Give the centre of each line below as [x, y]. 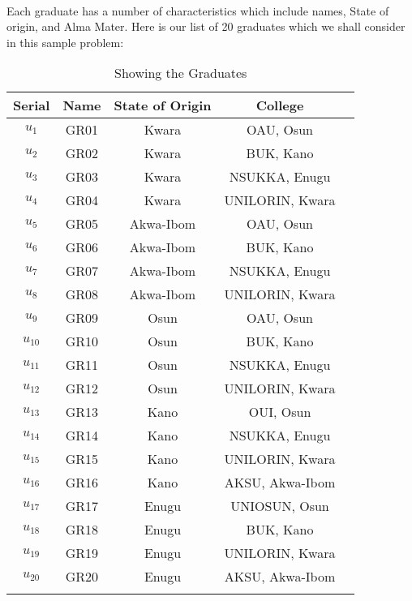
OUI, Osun [280, 412]
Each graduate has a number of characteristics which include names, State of [198, 10]
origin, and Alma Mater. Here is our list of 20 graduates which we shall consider [206, 26]
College [280, 105]
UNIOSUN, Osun [280, 506]
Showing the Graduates [181, 73]
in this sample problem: [65, 42]
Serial [32, 105]
